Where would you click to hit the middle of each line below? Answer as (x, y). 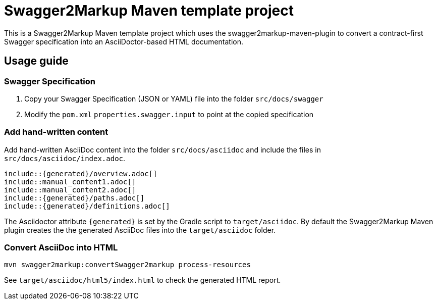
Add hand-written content (56, 132)
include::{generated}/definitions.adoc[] (87, 206)
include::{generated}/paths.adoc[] (74, 198)
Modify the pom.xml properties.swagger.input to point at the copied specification (169, 114)
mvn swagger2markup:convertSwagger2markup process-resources (127, 265)
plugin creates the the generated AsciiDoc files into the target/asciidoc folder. (140, 230)
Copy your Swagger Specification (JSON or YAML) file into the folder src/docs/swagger (174, 98)
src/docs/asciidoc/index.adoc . (65, 158)
